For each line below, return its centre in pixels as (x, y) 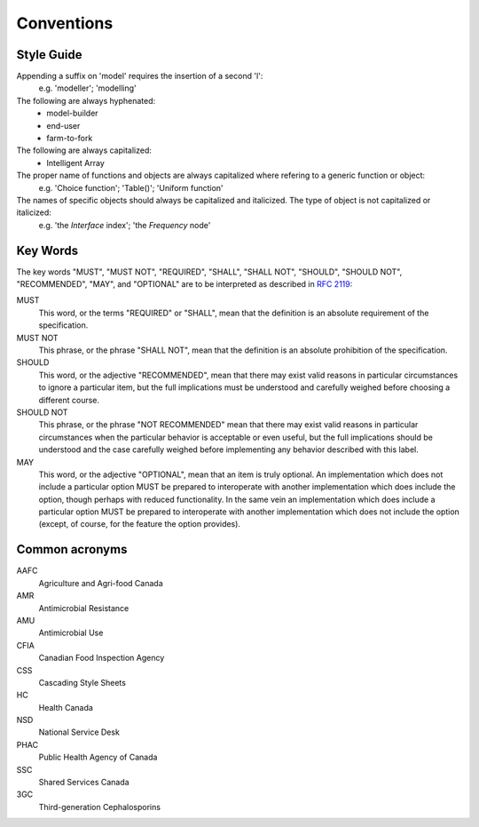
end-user (63, 125)
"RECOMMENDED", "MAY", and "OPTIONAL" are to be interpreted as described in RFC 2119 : (185, 284)
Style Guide (50, 55)
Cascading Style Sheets (82, 682)
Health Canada (66, 707)
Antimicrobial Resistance (84, 608)
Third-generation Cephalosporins (100, 807)
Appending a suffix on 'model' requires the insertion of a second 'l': (140, 76)
